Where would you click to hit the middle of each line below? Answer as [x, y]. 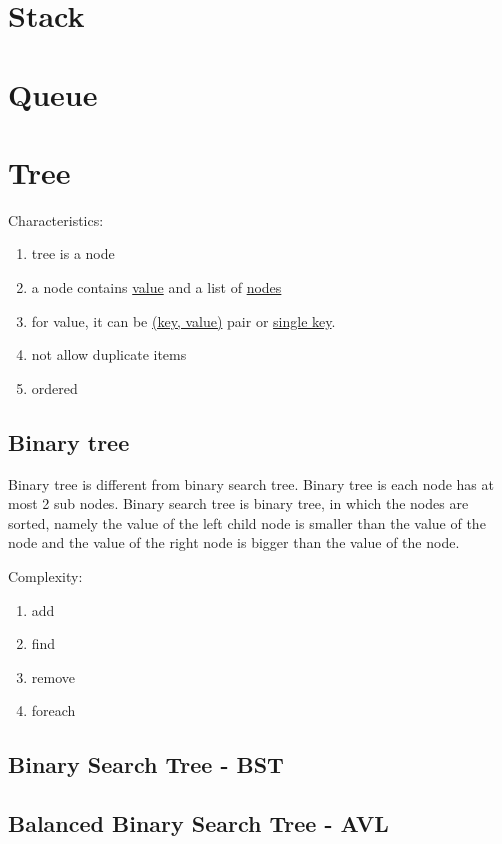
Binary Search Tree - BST [146, 764]
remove [53, 676]
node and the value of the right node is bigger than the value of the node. [234, 542]
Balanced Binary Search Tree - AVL [198, 823]
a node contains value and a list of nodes [156, 287]
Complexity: [45, 576]
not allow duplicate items [109, 354]
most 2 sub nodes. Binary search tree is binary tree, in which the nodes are [238, 503]
